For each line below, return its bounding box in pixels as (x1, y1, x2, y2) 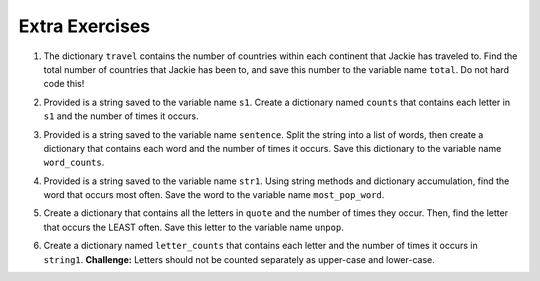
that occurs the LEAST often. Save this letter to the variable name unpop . (43, 221, 344, 233)
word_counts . (43, 156, 105, 169)
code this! (43, 78, 85, 90)
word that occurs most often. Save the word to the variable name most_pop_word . (43, 189, 385, 201)
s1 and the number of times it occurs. (43, 110, 199, 122)
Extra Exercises (18, 15, 150, 37)
